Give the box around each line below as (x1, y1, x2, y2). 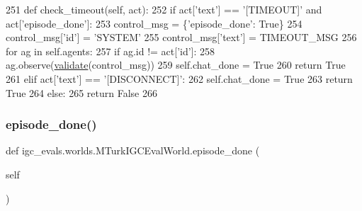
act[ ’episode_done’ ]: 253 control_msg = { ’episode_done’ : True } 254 (6, 16, 302, 30)
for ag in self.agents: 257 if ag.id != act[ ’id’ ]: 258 (6, 43, 215, 58)
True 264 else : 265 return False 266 (6, 85, 157, 100)
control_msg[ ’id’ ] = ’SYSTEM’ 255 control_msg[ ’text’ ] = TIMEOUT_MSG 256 (6, 30, 357, 45)
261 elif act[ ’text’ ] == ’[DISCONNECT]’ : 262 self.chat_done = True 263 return (6, 71, 353, 86)
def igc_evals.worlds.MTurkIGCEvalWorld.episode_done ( (6, 143, 260, 158)
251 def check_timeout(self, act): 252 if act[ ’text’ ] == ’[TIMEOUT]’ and (6, 2, 322, 16)
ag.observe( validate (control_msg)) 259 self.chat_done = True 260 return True (6, 57, 346, 72)
